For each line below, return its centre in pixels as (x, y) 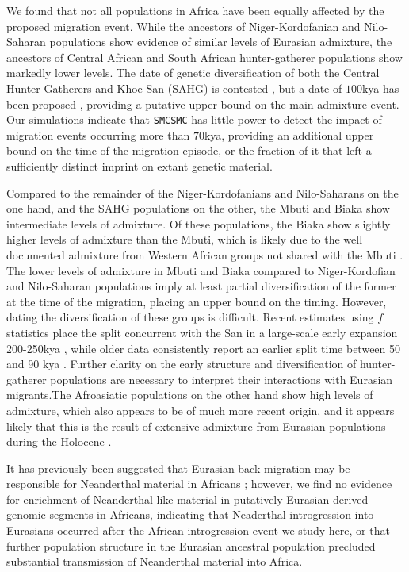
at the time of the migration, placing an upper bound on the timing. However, (197, 301)
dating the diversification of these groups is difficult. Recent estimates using (190, 317)
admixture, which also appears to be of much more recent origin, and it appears (201, 410)
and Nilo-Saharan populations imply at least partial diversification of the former (201, 286)
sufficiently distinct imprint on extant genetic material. (140, 166)
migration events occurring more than (98, 134)
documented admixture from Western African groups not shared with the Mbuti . (205, 254)
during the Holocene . (59, 441)
